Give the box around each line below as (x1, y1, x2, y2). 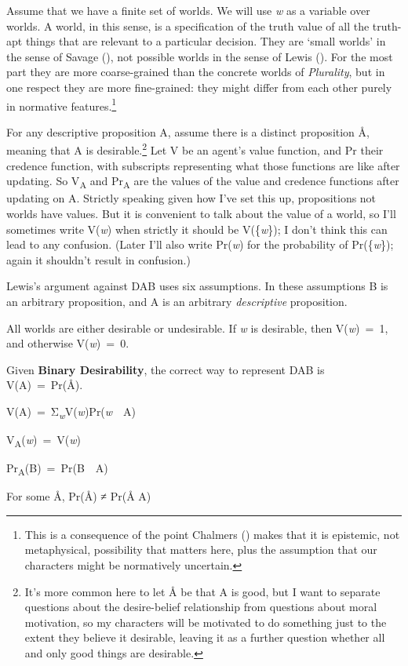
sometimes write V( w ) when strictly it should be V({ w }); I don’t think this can (6, 220, 388, 237)
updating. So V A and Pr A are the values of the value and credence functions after (6, 173, 399, 191)
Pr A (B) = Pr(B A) (6, 460, 108, 478)
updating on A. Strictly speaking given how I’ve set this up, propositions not (6, 190, 377, 206)
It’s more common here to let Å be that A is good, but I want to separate (24, 583, 381, 599)
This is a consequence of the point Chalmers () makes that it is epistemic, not (24, 526, 400, 542)
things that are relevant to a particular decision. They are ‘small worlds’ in (25, 33, 386, 49)
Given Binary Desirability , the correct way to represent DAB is (6, 361, 325, 377)
